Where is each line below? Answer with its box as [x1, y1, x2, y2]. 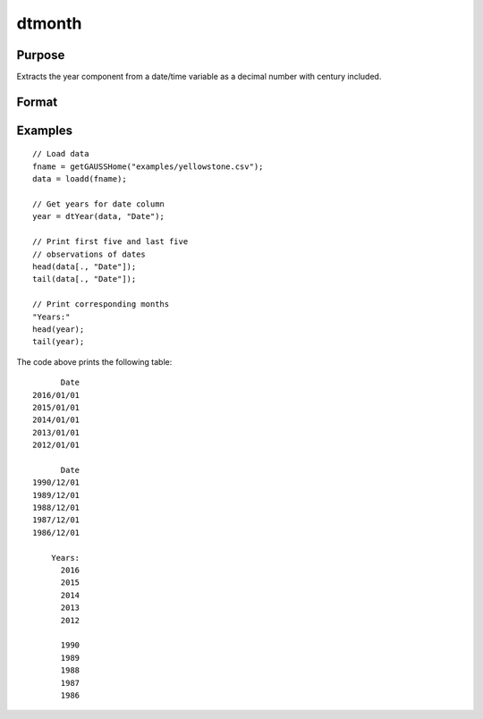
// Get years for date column [32, 199, 165, 209]
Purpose [16, 47, 65, 63]
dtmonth [16, 13, 82, 33]
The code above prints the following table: [16, 356, 173, 367]
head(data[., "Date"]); [32, 262, 137, 272]
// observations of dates [32, 249, 147, 259]
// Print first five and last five [32, 237, 189, 247]
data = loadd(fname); [32, 174, 127, 184]
